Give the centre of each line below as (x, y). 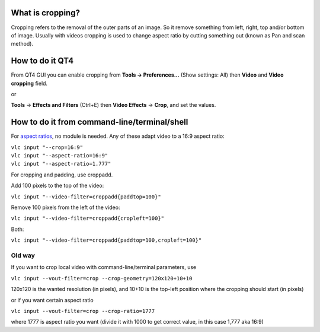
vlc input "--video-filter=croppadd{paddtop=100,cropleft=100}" (106, 240)
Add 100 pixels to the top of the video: (57, 186)
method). (22, 44)
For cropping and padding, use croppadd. (62, 175)
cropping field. (29, 83)
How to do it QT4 (42, 61)
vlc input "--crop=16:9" (47, 147)
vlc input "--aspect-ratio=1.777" (61, 164)
